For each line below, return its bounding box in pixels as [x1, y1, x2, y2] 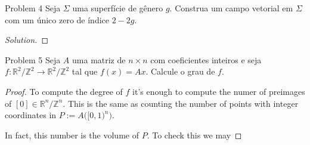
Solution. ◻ [5, 33, 49, 46]
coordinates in [5, 109, 57, 121]
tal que [72, 65, 98, 78]
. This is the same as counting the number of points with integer [63, 97, 299, 109]
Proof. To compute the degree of [5, 85, 123, 97]
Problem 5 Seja [5, 53, 61, 66]
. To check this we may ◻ [147, 128, 242, 141]
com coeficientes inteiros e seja [150, 53, 262, 66]
